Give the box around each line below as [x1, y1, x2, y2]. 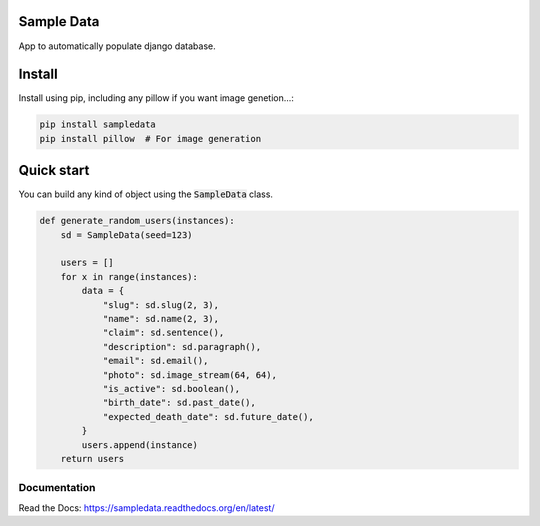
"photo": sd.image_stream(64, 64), [102, 369, 277, 380]
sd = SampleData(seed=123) [60, 229, 194, 240]
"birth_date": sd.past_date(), [102, 397, 257, 409]
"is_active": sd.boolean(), [102, 383, 240, 394]
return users [60, 453, 125, 464]
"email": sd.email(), [102, 355, 209, 367]
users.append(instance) [81, 439, 199, 450]
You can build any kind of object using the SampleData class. [18, 188, 274, 200]
